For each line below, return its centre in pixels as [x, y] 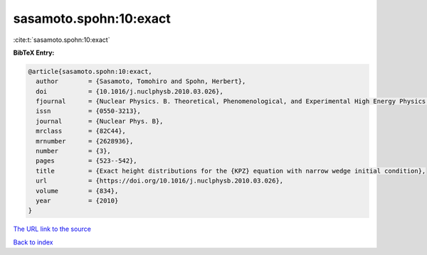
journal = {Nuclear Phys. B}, [100, 121]
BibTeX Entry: [34, 53]
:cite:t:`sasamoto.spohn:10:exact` [62, 40]
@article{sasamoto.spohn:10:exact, [90, 71]
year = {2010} [77, 201]
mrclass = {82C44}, [81, 131]
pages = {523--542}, [87, 161]
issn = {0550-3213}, [89, 111]
